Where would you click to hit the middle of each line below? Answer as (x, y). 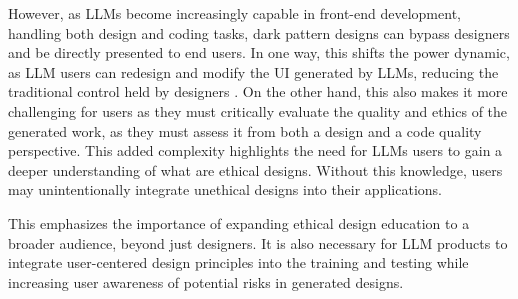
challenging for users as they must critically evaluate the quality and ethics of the (258, 110)
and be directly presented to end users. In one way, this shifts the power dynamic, (259, 52)
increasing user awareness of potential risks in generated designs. (206, 281)
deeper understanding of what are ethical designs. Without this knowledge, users (255, 169)
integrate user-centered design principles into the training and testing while (238, 262)
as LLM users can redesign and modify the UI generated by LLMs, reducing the (253, 71)
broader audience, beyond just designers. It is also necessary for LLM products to (258, 242)
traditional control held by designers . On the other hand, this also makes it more (258, 91)
